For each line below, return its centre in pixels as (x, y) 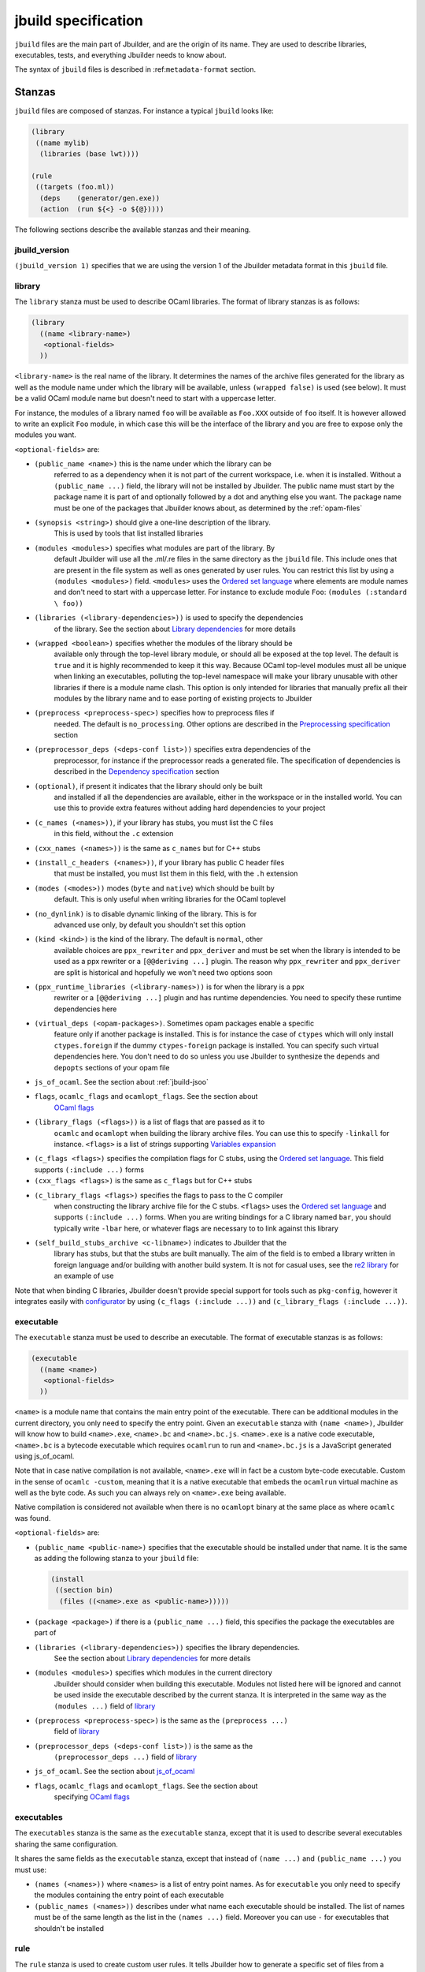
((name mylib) (63, 143)
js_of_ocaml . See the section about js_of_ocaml (115, 1772)
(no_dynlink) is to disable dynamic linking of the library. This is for (146, 913)
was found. (33, 1518)
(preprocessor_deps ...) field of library (125, 1757)
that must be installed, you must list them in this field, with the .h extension (176, 874)
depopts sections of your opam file (112, 1067)
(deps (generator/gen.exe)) (100, 198)
